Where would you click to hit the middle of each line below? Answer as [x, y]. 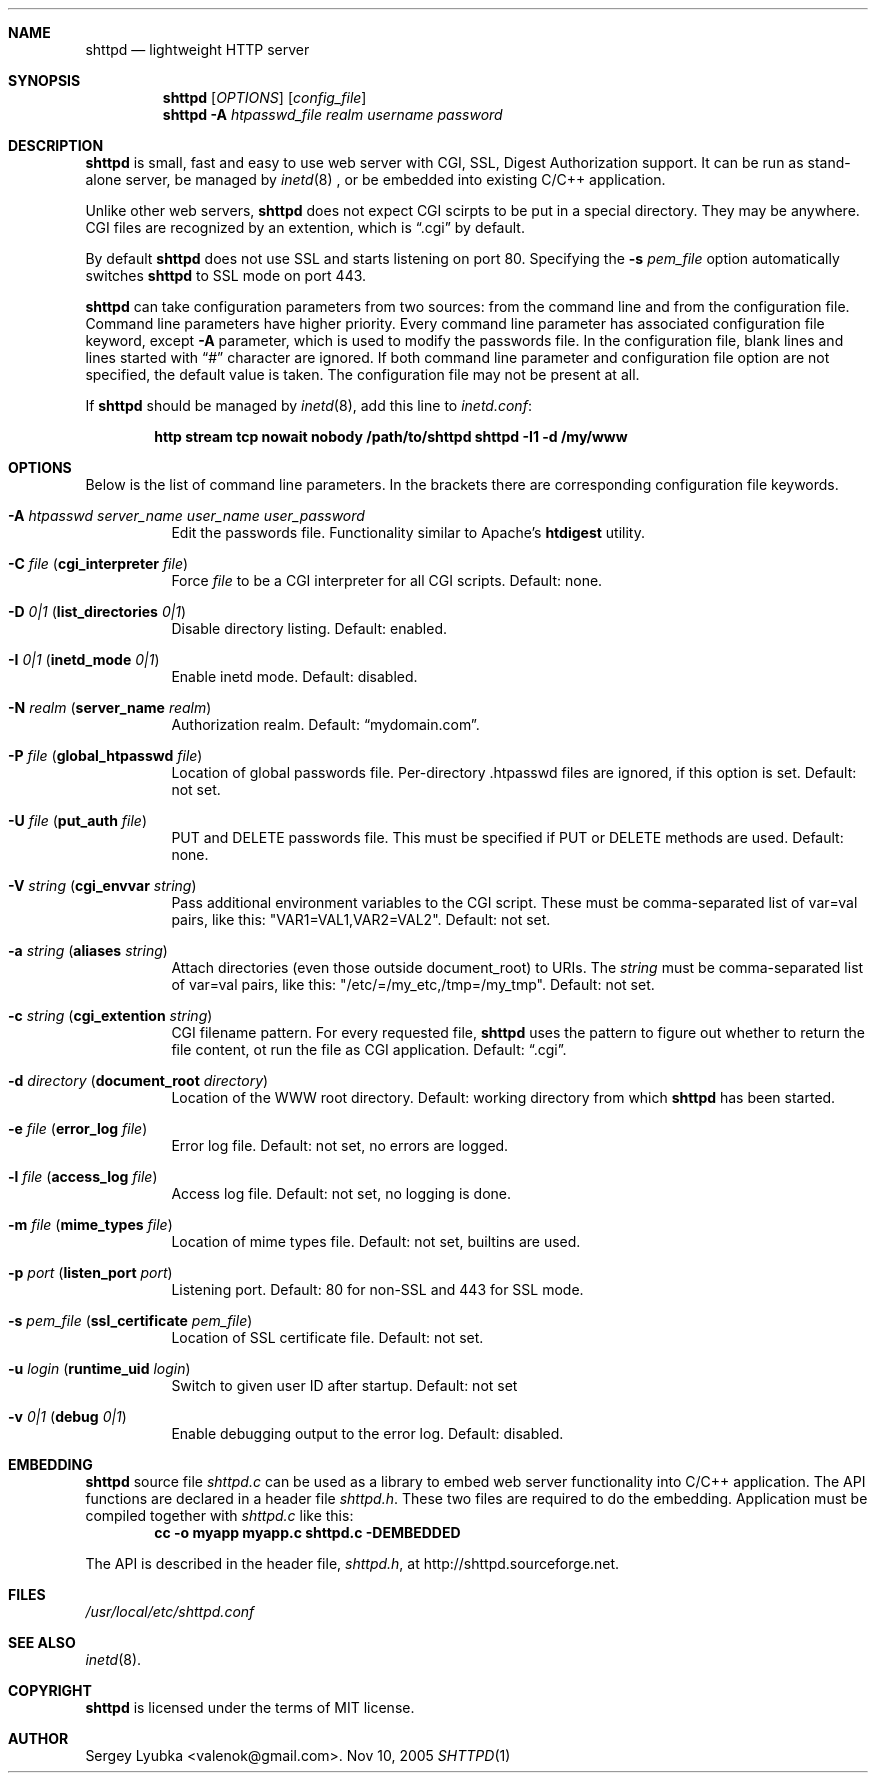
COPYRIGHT [50, 1690]
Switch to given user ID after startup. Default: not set [344, 1385]
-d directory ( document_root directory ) [138, 1080]
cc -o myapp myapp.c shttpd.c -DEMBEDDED [307, 1532]
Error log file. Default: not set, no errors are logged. [340, 1145]
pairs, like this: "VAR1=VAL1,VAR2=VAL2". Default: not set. [361, 919]
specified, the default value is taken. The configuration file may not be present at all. [362, 374]
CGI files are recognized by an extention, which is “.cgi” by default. [305, 227]
